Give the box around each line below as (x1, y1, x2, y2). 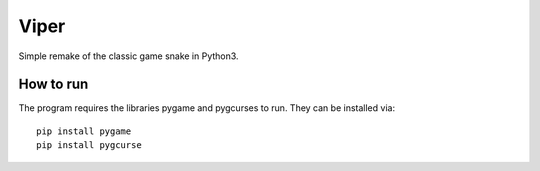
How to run (18, 76, 89, 93)
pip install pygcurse (36, 140, 142, 151)
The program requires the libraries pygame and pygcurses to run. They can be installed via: (18, 102, 395, 114)
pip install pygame (36, 125, 132, 137)
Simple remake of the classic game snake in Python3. (18, 50, 239, 62)
